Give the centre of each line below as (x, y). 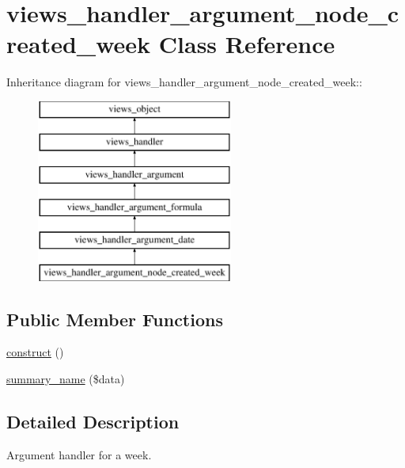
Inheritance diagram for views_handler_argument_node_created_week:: (184, 82)
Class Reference (247, 44)
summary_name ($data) (66, 379)
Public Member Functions (115, 319)
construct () (35, 352)
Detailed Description (93, 422)
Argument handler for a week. (79, 454)
